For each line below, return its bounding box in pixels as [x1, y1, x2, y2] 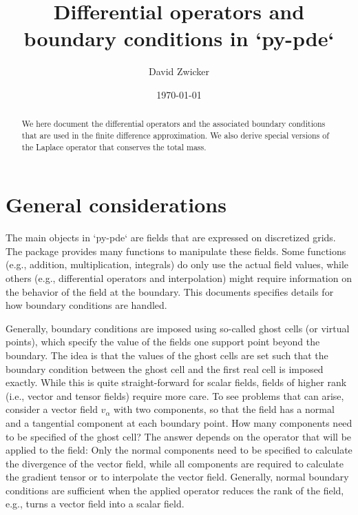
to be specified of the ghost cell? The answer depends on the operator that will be [6, 429, 352, 443]
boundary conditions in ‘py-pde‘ [23, 24, 335, 52]
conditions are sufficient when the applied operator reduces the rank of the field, [6, 483, 344, 497]
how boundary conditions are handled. [6, 298, 167, 312]
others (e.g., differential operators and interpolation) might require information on [6, 270, 352, 285]
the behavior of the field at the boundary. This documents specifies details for [6, 284, 334, 299]
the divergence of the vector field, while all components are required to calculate [6, 456, 344, 470]
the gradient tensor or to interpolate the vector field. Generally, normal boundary [6, 469, 349, 484]
